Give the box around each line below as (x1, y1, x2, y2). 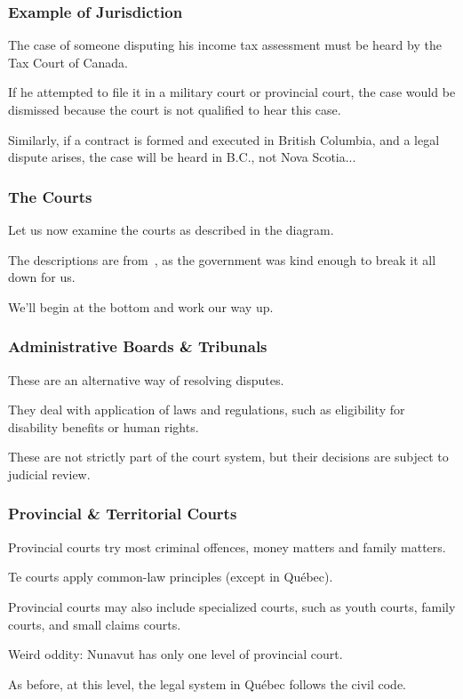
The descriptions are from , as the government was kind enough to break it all (8, 250, 436, 269)
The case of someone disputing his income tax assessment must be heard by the (8, 36, 442, 54)
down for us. (8, 268, 76, 286)
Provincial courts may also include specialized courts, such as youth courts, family (8, 597, 456, 615)
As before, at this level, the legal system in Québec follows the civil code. (8, 674, 406, 693)
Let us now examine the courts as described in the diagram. (8, 221, 334, 238)
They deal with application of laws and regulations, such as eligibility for (8, 400, 405, 419)
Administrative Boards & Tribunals (8, 335, 267, 358)
